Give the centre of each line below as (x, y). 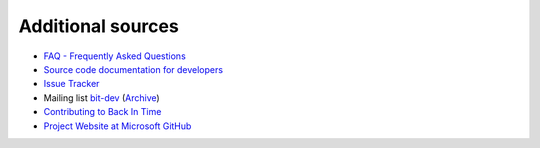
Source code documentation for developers (133, 69)
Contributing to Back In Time (102, 112)
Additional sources (98, 26)
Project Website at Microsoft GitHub (117, 126)
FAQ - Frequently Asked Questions (115, 56)
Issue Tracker (71, 84)
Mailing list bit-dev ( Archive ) (101, 97)
